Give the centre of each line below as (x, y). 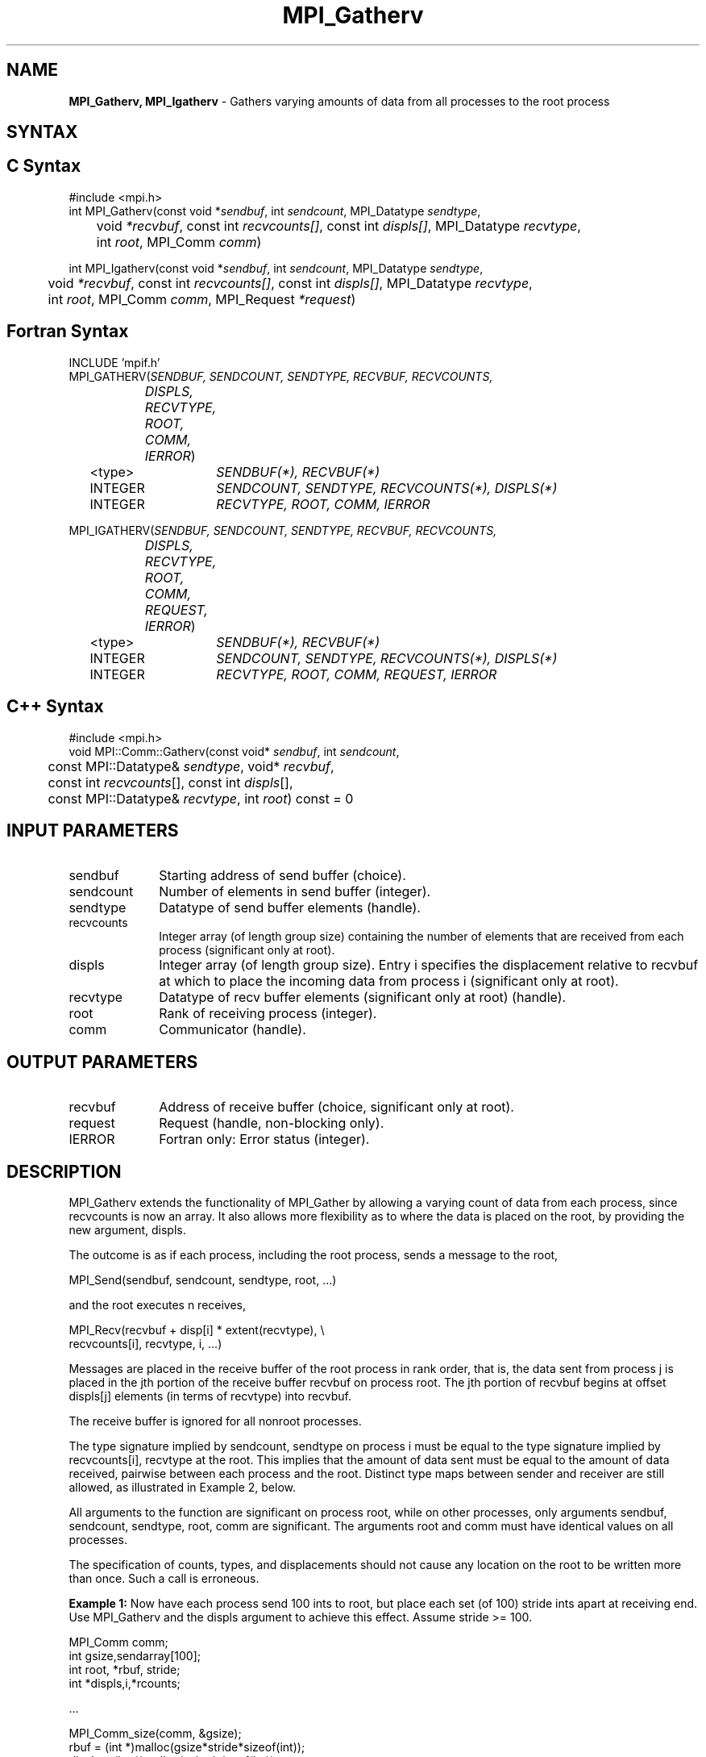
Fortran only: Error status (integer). (264, 1139)
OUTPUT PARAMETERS (102, 1062)
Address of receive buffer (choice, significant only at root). (336, 1107)
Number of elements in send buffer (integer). (295, 892)
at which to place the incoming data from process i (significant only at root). (389, 981)
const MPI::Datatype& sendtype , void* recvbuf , (191, 766)
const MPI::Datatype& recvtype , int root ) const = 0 (201, 798)
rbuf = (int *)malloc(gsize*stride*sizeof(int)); (187, 1747)
